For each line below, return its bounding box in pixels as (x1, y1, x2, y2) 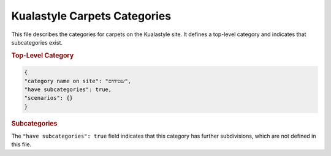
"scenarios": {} (24, 95, 74, 102)
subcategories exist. (11, 39, 63, 46)
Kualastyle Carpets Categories (11, 9, 172, 23)
